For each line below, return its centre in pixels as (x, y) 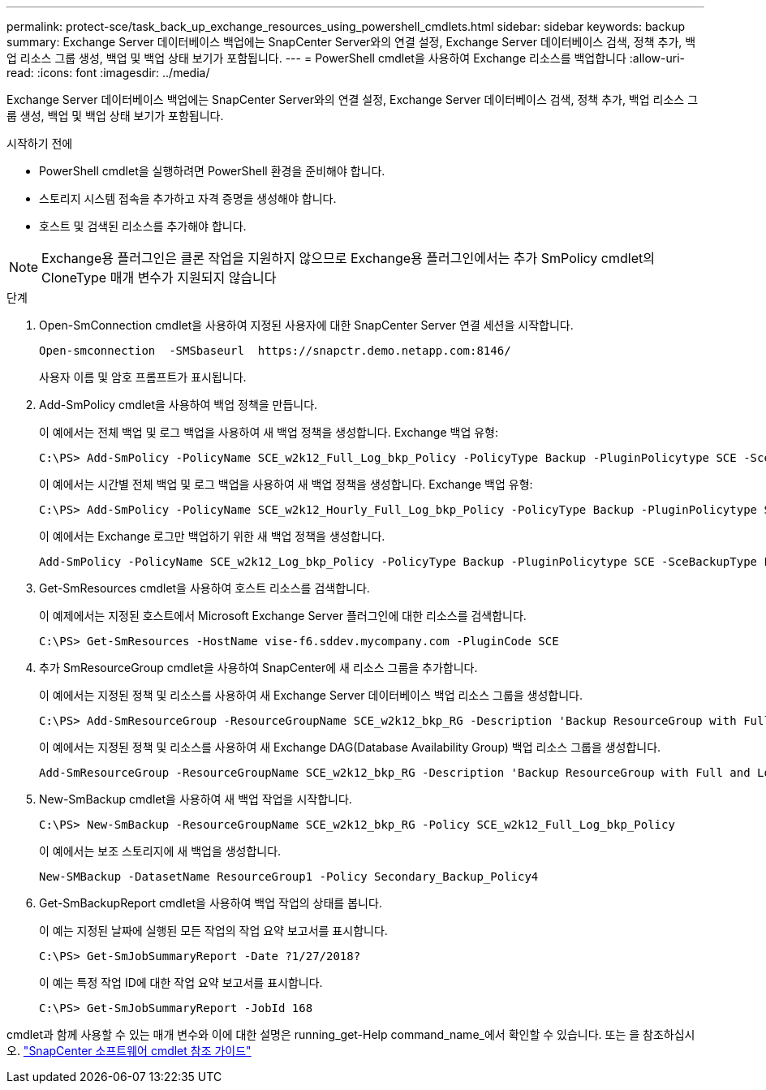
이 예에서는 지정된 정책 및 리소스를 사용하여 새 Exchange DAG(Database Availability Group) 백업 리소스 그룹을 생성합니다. (350, 747)
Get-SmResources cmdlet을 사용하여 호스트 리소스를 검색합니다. (204, 588)
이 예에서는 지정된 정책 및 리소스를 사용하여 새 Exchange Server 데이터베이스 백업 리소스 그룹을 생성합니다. (311, 695)
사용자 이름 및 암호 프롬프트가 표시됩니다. (143, 377)
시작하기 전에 (40, 143)
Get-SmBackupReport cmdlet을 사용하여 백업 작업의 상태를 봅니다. (211, 903)
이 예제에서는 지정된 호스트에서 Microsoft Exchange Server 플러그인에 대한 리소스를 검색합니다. (283, 616)
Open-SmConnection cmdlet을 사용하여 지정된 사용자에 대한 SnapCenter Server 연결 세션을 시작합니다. (306, 325)
